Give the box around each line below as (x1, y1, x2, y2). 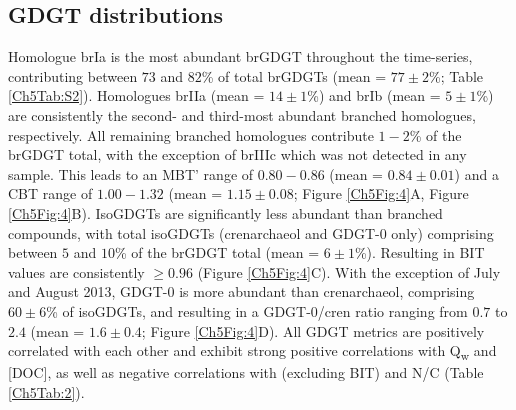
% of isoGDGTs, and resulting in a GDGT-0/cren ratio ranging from (46, 300, 468, 321)
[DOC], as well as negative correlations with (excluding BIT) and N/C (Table (8, 362, 484, 383)
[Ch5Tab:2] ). (8, 381, 85, 402)
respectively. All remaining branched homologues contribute (8, 124, 374, 145)
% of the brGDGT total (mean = (114, 242, 320, 263)
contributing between (8, 65, 138, 86)
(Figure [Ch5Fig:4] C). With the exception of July (197, 261, 501, 282)
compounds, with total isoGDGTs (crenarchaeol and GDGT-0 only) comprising (8, 222, 494, 243)
